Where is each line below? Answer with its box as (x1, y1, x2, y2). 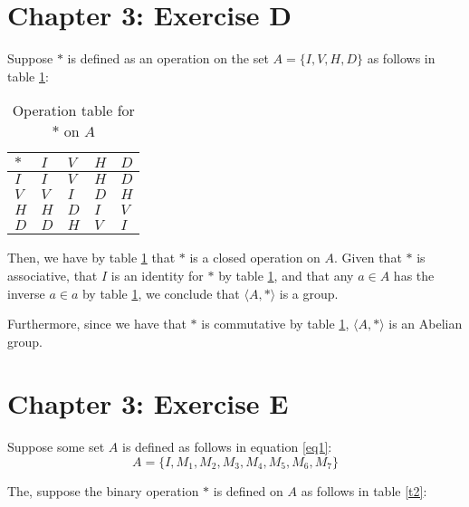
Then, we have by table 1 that (7, 248, 176, 267)
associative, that (7, 265, 98, 284)
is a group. (279, 283, 339, 302)
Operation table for (12, 100, 135, 121)
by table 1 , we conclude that (81, 283, 240, 302)
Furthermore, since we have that (7, 314, 187, 333)
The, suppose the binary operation (7, 482, 199, 500)
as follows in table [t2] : (301, 482, 427, 500)
